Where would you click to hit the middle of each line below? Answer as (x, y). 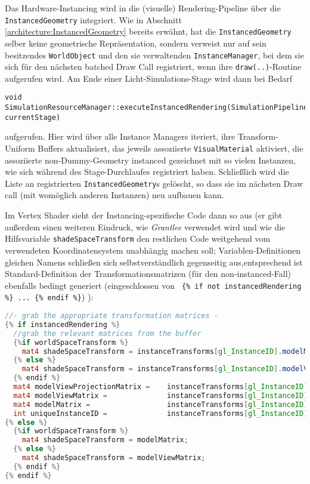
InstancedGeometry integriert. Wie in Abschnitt (93, 19)
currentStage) (33, 117)
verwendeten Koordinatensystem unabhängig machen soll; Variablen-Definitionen (153, 250)
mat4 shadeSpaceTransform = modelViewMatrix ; (114, 458)
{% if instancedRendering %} (63, 324)
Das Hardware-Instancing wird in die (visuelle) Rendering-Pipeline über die (143, 8)
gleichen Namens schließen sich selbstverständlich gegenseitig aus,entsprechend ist (154, 262)
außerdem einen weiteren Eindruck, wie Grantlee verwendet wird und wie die (145, 226)
